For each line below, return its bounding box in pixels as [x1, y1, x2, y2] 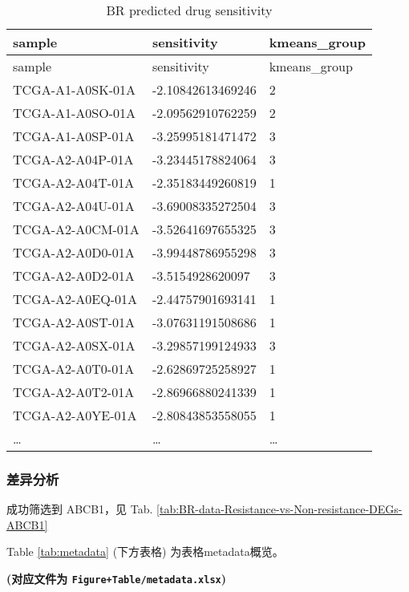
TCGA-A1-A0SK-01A [13, 80, 136, 99]
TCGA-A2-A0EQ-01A [13, 290, 137, 308]
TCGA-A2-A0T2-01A [13, 383, 135, 401]
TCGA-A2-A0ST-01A [13, 313, 136, 331]
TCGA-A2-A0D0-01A [13, 243, 135, 262]
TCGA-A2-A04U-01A [13, 197, 135, 215]
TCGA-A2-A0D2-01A [13, 266, 135, 285]
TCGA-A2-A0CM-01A [13, 220, 140, 238]
